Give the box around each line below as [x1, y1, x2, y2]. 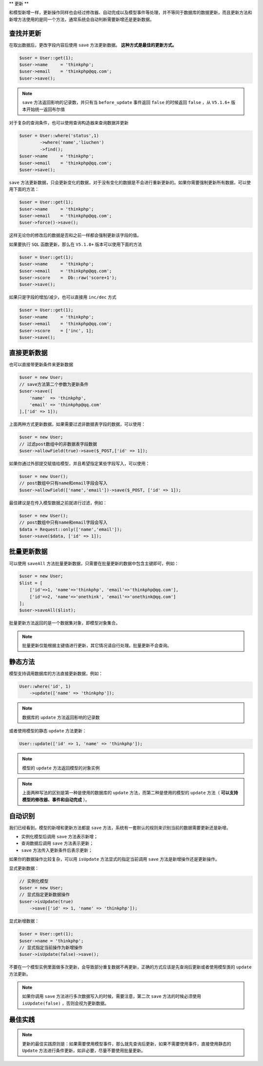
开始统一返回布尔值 [26, 106, 65, 112]
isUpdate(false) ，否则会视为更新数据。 [22, 1000, 109, 1006]
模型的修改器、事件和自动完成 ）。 [22, 796, 90, 802]
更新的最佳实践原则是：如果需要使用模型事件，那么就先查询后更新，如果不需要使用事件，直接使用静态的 [22, 1041, 231, 1046]
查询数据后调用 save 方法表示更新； [21, 840, 94, 846]
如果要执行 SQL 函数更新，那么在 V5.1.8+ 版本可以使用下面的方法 [9, 241, 142, 247]
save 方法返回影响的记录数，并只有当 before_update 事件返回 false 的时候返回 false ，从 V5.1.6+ [22, 99, 230, 105]
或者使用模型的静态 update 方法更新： [9, 728, 87, 734]
